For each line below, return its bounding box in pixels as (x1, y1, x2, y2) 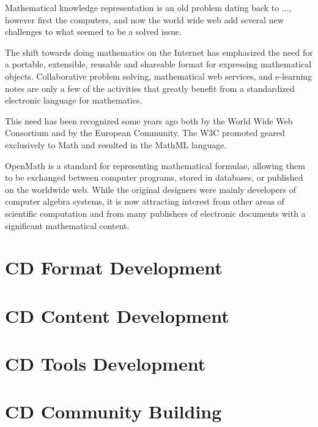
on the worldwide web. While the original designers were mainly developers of (5, 183, 297, 195)
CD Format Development (5, 255, 223, 280)
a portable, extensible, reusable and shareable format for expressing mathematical (5, 58, 312, 70)
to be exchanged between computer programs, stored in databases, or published (5, 171, 303, 184)
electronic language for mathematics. (5, 94, 142, 107)
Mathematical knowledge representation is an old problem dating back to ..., (5, 1, 292, 13)
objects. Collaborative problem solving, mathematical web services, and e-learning (5, 69, 312, 82)
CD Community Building (5, 399, 222, 424)
